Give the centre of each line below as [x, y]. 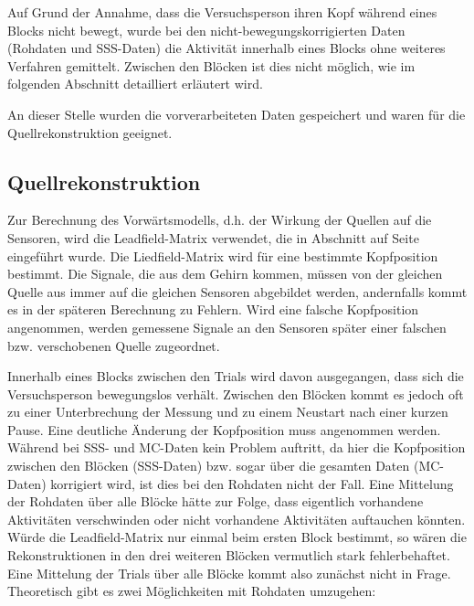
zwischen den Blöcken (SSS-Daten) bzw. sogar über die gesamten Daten [209, 466]
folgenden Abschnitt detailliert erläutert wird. [135, 84]
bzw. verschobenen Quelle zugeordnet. [114, 345]
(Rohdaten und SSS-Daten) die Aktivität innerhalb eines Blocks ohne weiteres [226, 48]
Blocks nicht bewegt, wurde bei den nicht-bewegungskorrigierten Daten [206, 30]
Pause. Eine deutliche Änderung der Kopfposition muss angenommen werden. [224, 429]
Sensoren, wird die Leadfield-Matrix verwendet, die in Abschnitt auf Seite [213, 237]
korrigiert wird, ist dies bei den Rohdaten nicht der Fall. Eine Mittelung [252, 483]
